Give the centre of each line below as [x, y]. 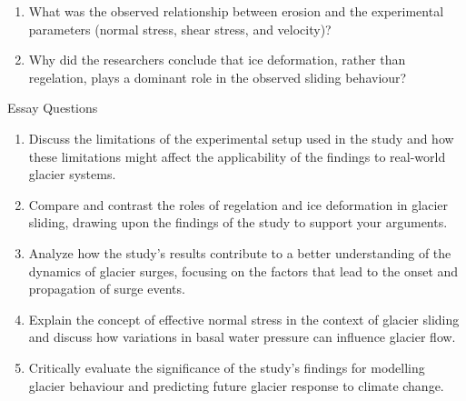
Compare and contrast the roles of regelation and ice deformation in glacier [238, 204]
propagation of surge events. [107, 289]
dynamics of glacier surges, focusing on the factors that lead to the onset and [243, 271]
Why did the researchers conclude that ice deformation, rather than [217, 60]
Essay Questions [53, 108]
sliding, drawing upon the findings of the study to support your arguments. [238, 222]
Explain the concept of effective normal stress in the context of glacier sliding [244, 319]
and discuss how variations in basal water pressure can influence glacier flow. [242, 337]
